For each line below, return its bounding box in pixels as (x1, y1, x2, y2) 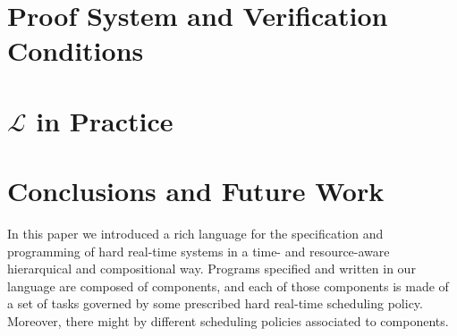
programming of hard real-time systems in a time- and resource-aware (7, 241, 390, 260)
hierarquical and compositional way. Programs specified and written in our (7, 259, 416, 278)
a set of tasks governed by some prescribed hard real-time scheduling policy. (7, 294, 423, 313)
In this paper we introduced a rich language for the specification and (7, 224, 384, 243)
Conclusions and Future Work (7, 172, 385, 209)
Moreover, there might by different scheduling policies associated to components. (7, 312, 449, 331)
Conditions (7, 32, 144, 69)
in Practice (36, 102, 173, 139)
